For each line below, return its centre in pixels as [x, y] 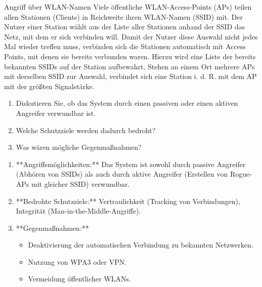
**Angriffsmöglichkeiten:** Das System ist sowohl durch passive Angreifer [131, 164]
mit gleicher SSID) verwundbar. [81, 183]
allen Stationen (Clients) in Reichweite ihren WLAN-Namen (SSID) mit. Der [123, 16]
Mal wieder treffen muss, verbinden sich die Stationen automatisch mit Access [125, 46]
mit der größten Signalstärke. [49, 86]
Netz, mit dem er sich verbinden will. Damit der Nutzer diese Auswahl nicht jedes [131, 36]
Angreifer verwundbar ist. [56, 113]
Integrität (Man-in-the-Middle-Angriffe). [78, 211]
